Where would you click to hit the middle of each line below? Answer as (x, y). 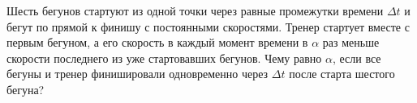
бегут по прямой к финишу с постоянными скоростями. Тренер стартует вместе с (208, 26)
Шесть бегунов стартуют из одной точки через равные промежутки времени (195, 10)
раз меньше (351, 42)
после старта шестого (342, 74)
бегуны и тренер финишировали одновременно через (138, 74)
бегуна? (26, 89)
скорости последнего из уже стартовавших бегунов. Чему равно (164, 58)
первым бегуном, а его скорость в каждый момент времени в (157, 42)
